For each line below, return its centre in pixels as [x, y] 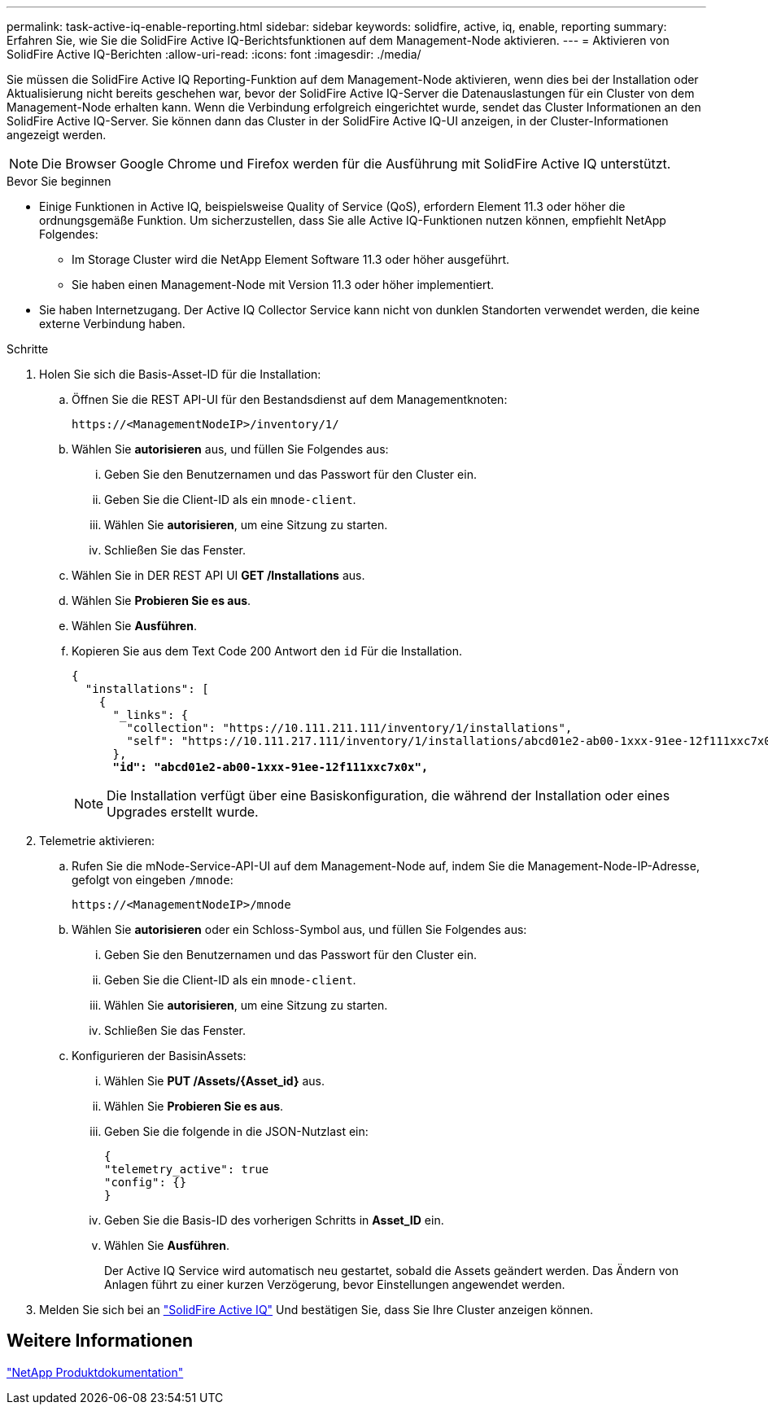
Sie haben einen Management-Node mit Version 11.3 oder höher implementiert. [283, 285]
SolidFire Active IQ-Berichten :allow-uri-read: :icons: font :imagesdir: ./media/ [214, 54]
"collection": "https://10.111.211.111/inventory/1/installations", [349, 728]
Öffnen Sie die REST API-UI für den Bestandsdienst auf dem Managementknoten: [290, 399]
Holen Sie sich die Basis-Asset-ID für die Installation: [180, 374]
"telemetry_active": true [187, 1169]
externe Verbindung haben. [112, 324]
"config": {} [146, 1182]
